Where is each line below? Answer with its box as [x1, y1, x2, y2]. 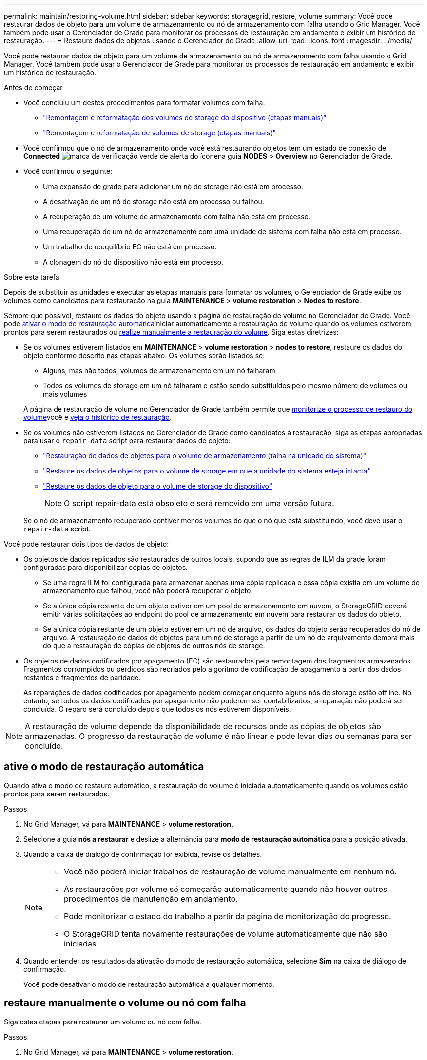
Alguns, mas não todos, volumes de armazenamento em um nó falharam [43, 366, 275, 375]
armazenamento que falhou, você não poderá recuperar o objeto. [43, 587, 253, 595]
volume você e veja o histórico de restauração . [23, 413, 172, 421]
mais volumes [43, 390, 87, 398]
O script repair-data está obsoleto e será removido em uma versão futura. [64, 498, 334, 508]
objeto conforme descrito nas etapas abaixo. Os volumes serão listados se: [23, 351, 265, 360]
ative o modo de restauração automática [4, 760, 204, 773]
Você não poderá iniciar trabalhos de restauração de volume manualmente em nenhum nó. [64, 866, 397, 876]
